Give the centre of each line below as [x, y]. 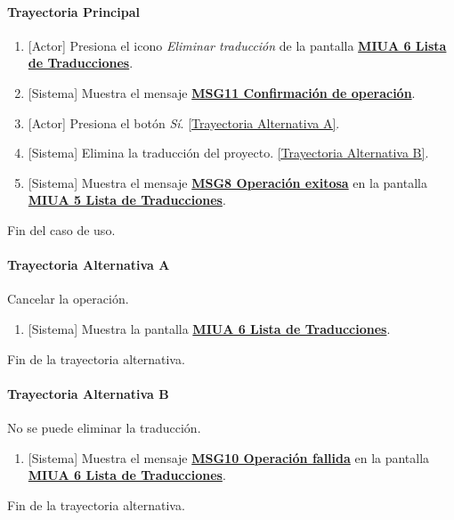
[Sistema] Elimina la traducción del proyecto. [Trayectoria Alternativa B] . [228, 153]
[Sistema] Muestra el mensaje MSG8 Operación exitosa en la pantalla [227, 182]
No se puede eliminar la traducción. [104, 427]
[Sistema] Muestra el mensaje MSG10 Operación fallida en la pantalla [229, 457]
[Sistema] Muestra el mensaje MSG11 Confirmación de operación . [222, 92]
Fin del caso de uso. [61, 229]
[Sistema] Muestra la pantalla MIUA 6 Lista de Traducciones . [209, 328]
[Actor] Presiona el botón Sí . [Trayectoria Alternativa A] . [184, 122]
